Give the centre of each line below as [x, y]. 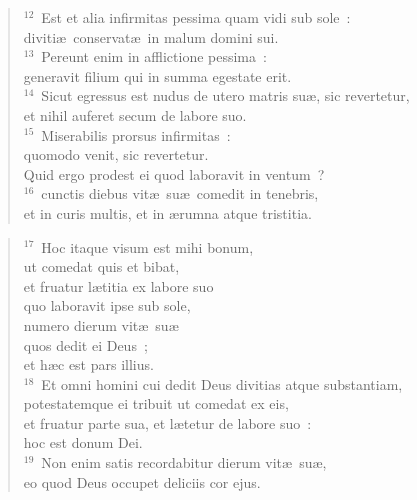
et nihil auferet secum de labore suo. [135, 114]
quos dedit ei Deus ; [85, 344]
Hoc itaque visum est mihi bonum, [147, 246]
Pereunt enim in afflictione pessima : [154, 56]
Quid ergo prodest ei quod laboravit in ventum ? [174, 173]
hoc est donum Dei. [83, 442]
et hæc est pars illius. [88, 364]
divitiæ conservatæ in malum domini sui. [151, 36]
